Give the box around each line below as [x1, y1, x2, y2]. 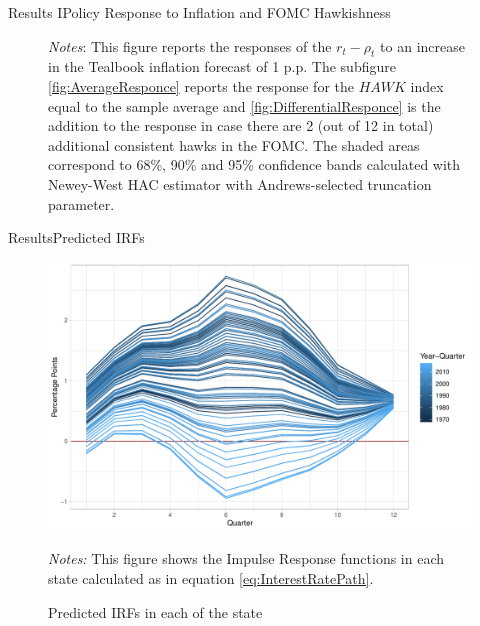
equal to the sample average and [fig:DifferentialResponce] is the [48, 95, 441, 116]
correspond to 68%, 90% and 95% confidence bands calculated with [48, 154, 461, 175]
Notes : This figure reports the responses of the [48, 35, 332, 56]
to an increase [380, 35, 465, 56]
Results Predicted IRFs [8, 227, 145, 248]
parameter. [48, 193, 115, 214]
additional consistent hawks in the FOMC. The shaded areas [48, 134, 420, 155]
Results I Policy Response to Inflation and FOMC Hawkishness [8, 2, 391, 22]
